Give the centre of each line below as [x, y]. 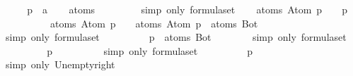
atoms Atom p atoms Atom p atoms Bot [154, 23]
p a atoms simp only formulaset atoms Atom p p [187, 9]
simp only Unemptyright [60, 64]
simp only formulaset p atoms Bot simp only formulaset [176, 37]
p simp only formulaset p [150, 50]
